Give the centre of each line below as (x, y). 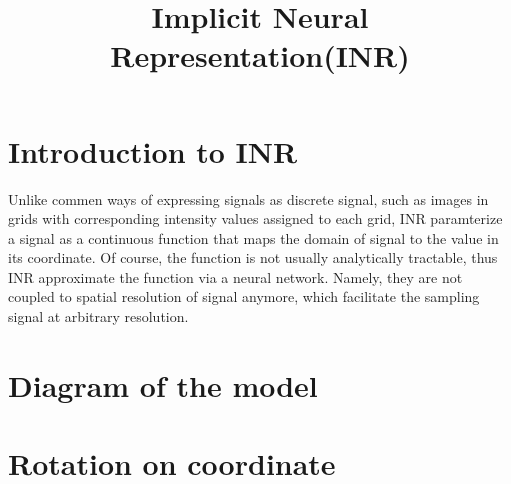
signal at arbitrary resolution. (98, 316)
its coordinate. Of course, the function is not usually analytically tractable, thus (253, 257)
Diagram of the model (163, 384)
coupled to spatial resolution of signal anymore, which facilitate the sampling (244, 296)
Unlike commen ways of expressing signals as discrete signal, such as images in (248, 198)
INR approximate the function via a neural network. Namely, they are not (235, 276)
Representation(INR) (260, 55)
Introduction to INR (153, 150)
